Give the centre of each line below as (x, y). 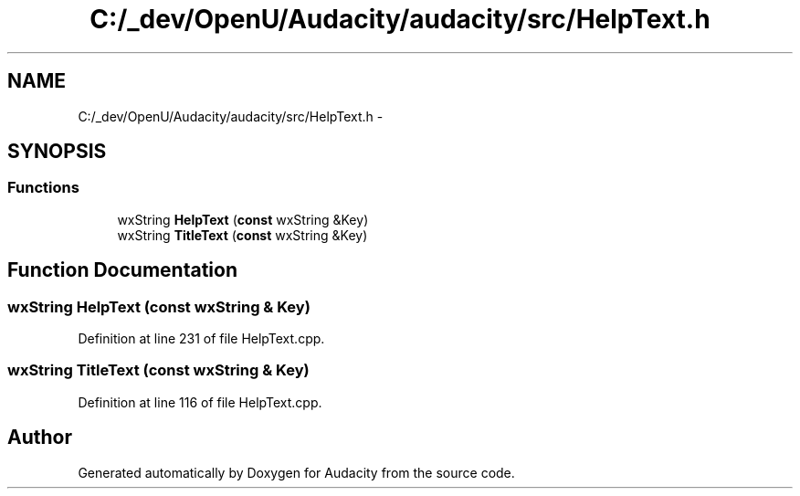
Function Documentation (122, 270)
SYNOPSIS (57, 152)
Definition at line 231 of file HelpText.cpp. (201, 339)
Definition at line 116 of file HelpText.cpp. (200, 402)
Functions (43, 188)
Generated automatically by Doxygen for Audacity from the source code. (296, 472)
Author (40, 438)
